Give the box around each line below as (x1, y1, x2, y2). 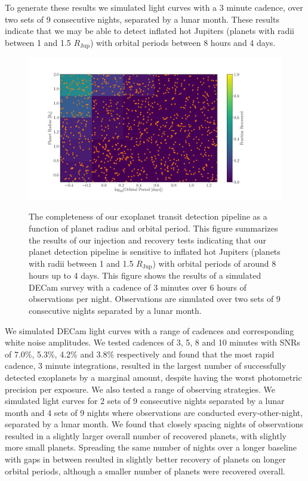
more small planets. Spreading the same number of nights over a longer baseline (5, 441, 297, 454)
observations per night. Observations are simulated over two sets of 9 (29, 292, 281, 305)
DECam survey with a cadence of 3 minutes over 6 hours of (29, 280, 247, 293)
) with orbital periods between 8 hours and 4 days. (90, 36, 276, 48)
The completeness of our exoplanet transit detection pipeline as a (29, 210, 267, 223)
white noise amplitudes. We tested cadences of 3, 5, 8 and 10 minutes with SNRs (5, 336, 300, 349)
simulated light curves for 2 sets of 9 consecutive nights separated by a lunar (5, 394, 285, 407)
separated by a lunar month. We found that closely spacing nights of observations (5, 418, 303, 430)
